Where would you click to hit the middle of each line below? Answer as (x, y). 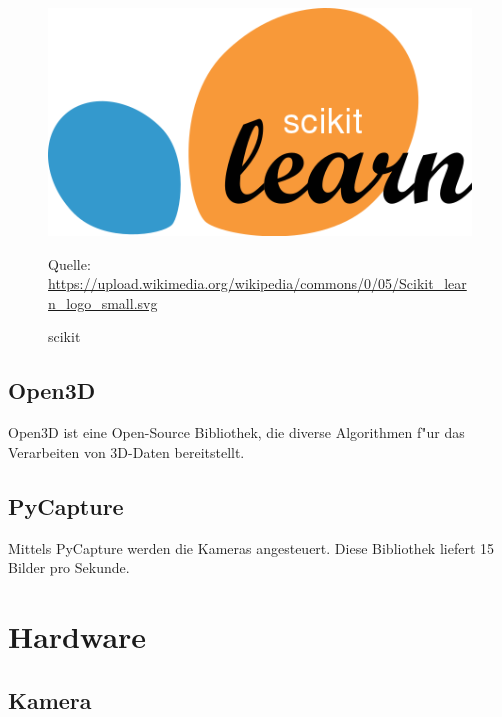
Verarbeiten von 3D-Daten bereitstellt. (126, 451)
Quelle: (69, 263)
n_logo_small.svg (103, 302)
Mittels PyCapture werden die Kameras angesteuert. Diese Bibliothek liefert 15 (251, 547)
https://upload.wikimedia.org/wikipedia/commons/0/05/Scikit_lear (257, 283)
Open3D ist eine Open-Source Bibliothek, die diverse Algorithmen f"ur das (236, 432)
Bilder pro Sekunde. (69, 567)
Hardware (77, 635)
